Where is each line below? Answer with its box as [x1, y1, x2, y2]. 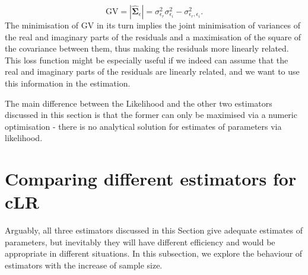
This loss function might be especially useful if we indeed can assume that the [5, 53, 288, 66]
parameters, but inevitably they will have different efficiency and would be [5, 235, 275, 248]
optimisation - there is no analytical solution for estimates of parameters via [5, 120, 282, 132]
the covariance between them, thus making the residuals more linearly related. [5, 42, 289, 55]
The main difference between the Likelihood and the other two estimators [5, 97, 272, 109]
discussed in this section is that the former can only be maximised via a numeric [5, 108, 297, 121]
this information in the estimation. [5, 76, 131, 89]
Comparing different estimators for [5, 167, 297, 191]
